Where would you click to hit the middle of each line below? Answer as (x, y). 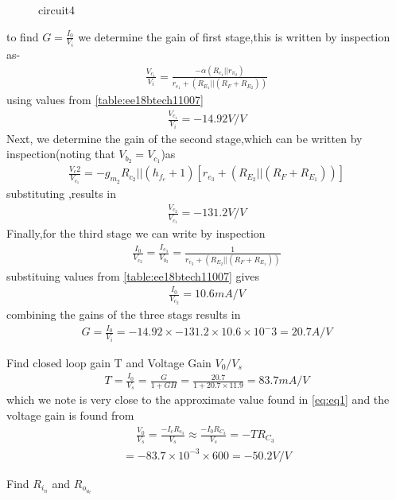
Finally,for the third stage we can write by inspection (136, 233)
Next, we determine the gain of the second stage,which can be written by (184, 138)
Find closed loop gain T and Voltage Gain (109, 362)
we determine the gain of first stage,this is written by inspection (234, 36)
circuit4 (56, 10)
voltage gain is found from (70, 415)
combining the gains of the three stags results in (124, 314)
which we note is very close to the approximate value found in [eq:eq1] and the (198, 399)
